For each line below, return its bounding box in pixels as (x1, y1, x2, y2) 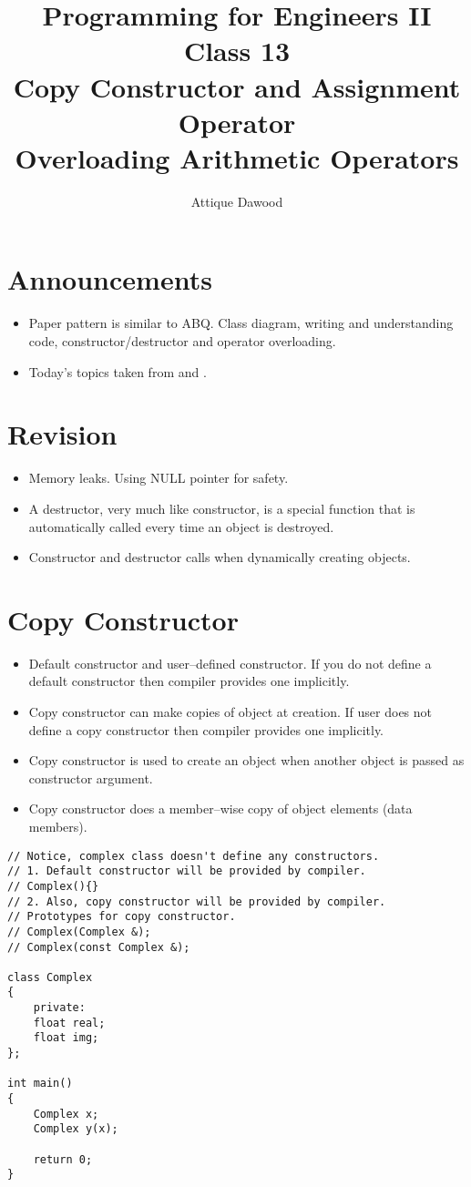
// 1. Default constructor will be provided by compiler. (7, 865, 366, 878)
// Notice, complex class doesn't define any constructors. (7, 849, 380, 863)
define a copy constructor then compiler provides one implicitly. (28, 720, 384, 739)
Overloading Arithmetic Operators (15, 138, 459, 176)
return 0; (33, 1152, 93, 1166)
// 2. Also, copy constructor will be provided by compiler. (7, 895, 386, 908)
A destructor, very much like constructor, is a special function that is (28, 498, 415, 517)
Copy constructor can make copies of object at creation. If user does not (28, 702, 432, 721)
